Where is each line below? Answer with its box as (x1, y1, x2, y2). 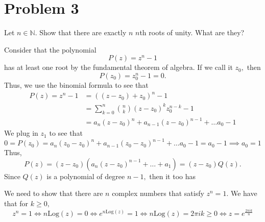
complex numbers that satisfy (112, 188, 204, 199)
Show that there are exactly (39, 27, 127, 38)
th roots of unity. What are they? (139, 27, 245, 38)
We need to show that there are (4, 188, 103, 199)
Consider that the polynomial (4, 44, 97, 55)
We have (230, 188, 257, 199)
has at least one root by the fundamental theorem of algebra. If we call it (4, 62, 233, 72)
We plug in (4, 128, 38, 138)
